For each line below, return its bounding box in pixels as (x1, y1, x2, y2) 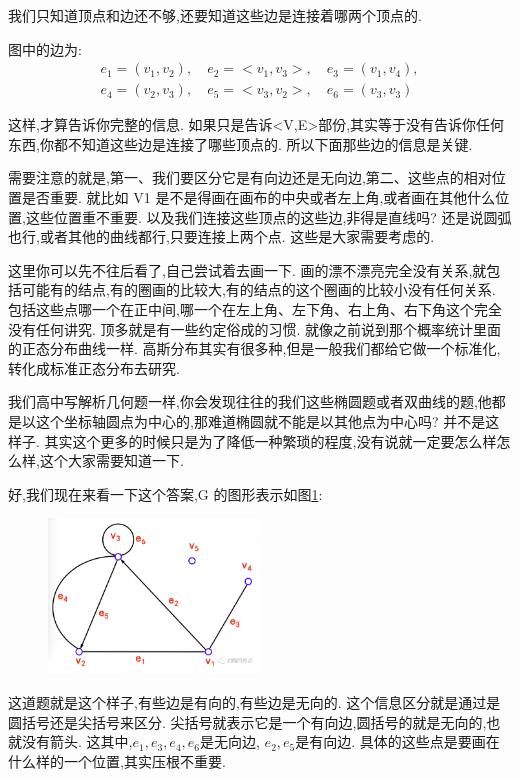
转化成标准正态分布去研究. (8, 357, 180, 378)
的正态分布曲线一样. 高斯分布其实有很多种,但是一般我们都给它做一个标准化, (8, 338, 501, 359)
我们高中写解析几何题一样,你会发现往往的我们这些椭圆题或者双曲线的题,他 (8, 391, 492, 412)
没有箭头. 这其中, (21, 731, 133, 752)
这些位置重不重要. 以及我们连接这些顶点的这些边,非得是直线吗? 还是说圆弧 (25, 206, 512, 227)
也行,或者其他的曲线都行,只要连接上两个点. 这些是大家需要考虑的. (8, 226, 435, 247)
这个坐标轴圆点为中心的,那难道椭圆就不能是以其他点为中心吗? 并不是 (35, 410, 486, 431)
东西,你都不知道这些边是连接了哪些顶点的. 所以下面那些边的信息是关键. (8, 133, 473, 154)
